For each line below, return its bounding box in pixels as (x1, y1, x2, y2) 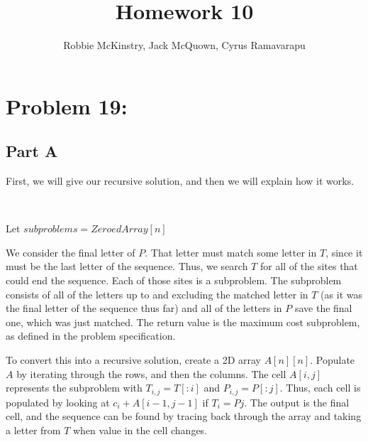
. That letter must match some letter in (145, 244, 317, 259)
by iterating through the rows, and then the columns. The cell (16, 366, 286, 381)
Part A (6, 140, 58, 162)
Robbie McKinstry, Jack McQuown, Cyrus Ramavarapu (63, 38, 306, 53)
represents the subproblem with (6, 380, 143, 395)
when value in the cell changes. (72, 422, 208, 437)
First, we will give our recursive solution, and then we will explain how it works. (6, 173, 355, 188)
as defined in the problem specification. (6, 328, 176, 343)
